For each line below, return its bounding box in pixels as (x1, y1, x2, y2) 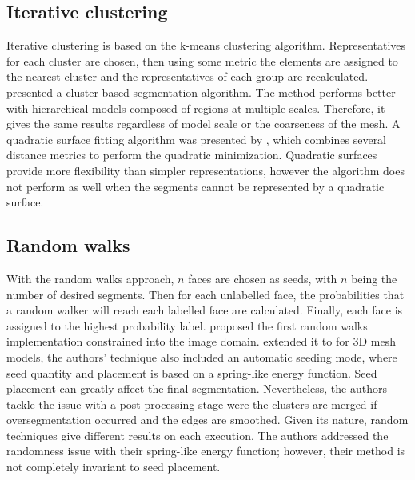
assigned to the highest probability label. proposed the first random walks (6, 317, 368, 334)
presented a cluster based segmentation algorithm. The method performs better (6, 83, 396, 100)
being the (351, 270, 397, 286)
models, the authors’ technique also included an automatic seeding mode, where (6, 348, 397, 365)
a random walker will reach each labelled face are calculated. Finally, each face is (6, 302, 403, 318)
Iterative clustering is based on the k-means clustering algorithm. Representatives (6, 37, 406, 54)
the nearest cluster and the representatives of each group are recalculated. (6, 68, 369, 85)
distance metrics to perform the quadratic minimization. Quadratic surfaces (6, 146, 377, 163)
